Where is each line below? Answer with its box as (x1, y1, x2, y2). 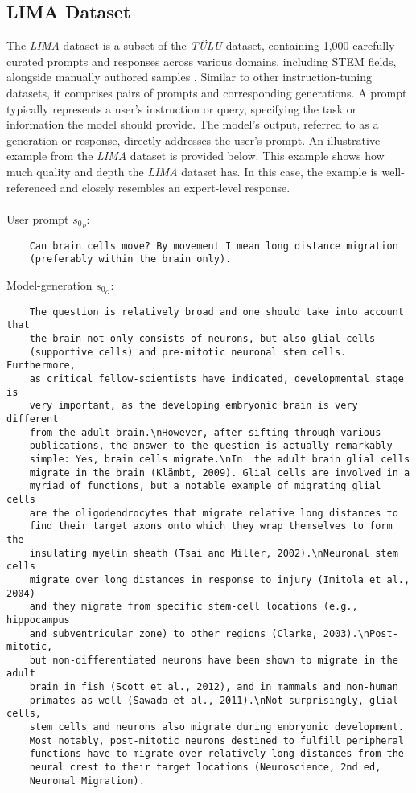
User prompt (6, 210, 69, 227)
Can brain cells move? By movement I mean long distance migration (29, 240, 398, 252)
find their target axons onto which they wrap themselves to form (29, 520, 393, 532)
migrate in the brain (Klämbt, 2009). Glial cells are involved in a (29, 466, 410, 479)
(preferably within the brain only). (29, 253, 232, 265)
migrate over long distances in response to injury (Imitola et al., (29, 573, 410, 586)
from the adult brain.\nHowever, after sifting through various (29, 426, 381, 438)
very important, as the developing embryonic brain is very (29, 400, 358, 412)
